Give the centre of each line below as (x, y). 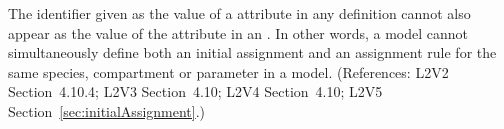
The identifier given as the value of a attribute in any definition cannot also (239, 13)
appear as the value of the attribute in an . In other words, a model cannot (238, 32)
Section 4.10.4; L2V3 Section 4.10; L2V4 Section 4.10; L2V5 (195, 91)
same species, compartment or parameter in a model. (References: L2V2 (228, 71)
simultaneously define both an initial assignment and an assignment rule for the (252, 52)
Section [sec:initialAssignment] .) (107, 110)
